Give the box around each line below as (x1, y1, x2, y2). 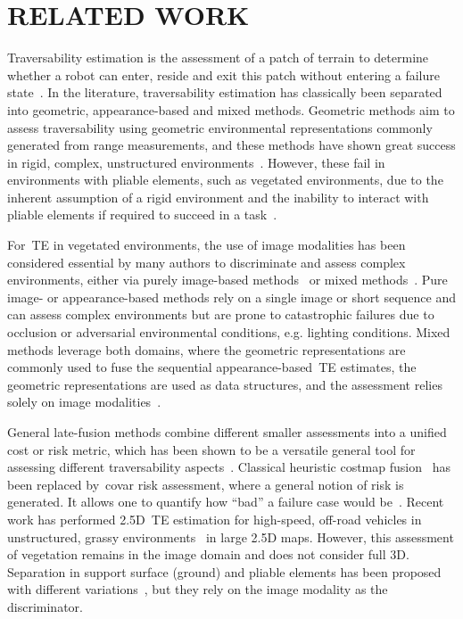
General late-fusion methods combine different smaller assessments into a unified (7, 423, 447, 441)
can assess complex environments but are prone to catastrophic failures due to (7, 305, 434, 324)
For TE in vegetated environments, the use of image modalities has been (7, 235, 406, 254)
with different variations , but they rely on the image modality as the (7, 580, 388, 598)
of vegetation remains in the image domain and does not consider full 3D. (7, 545, 409, 564)
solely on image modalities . (7, 392, 161, 411)
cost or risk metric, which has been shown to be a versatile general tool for (7, 440, 416, 458)
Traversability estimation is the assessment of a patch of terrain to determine (7, 48, 429, 67)
